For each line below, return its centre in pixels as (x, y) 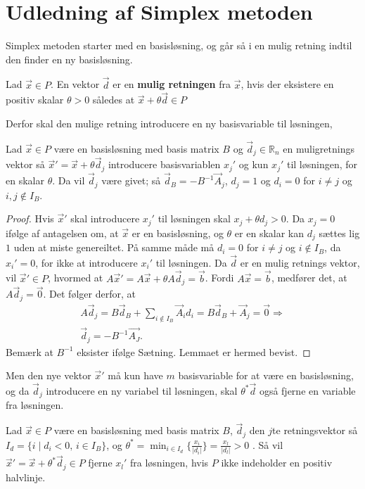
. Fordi (219, 278)
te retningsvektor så (315, 430)
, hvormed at (76, 278)
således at (114, 100)
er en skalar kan (269, 233)
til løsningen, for (322, 164)
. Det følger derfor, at (89, 294)
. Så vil (268, 444)
